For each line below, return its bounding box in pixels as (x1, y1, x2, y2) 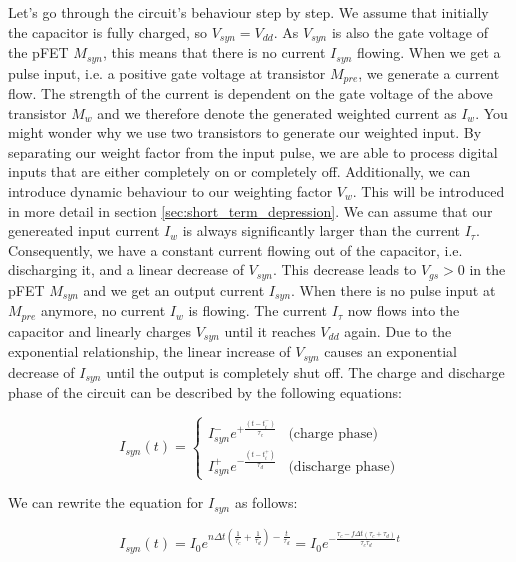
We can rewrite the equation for (8, 492, 204, 513)
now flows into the (347, 300, 460, 321)
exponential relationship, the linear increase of (8, 341, 291, 362)
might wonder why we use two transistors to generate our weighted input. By (8, 122, 482, 143)
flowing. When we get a (357, 42, 501, 63)
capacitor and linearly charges (8, 320, 191, 341)
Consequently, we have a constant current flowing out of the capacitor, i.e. (8, 239, 463, 260)
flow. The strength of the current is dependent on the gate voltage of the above (8, 82, 493, 103)
